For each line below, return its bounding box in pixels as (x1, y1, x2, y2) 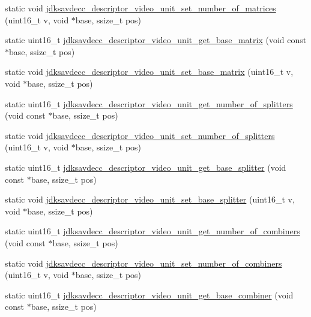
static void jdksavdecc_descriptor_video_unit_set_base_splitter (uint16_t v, (5, 193, 295, 206)
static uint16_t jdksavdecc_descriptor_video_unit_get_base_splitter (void (5, 161, 286, 173)
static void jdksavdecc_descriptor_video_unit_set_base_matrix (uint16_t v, (5, 65, 294, 78)
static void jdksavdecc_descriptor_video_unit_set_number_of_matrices (5, 2, 276, 14)
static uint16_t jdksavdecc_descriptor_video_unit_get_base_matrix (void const (5, 34, 307, 46)
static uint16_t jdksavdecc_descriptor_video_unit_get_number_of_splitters (5, 97, 293, 110)
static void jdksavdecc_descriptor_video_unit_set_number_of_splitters (5, 129, 275, 141)
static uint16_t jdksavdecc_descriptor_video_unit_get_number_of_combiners (5, 225, 300, 237)
